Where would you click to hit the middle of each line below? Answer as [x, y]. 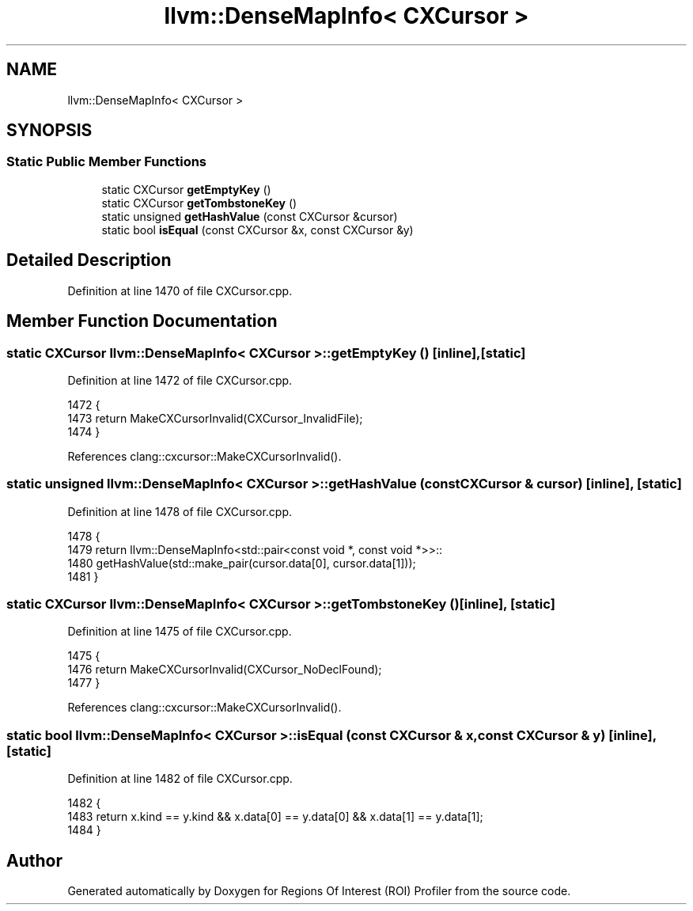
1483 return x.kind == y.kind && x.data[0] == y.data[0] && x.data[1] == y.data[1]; [275, 817]
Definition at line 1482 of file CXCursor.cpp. [180, 779]
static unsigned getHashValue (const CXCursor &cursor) [250, 216]
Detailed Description [89, 260]
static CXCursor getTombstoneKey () [199, 203]
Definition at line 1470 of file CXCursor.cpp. [180, 290]
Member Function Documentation [142, 321]
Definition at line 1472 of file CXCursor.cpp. [180, 380]
